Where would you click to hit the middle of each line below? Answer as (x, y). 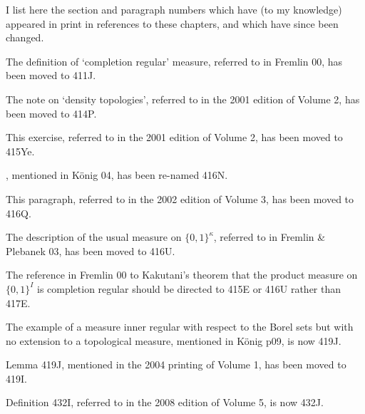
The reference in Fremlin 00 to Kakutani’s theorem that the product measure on (182, 275)
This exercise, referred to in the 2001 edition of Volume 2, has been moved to (174, 137)
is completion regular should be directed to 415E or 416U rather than (189, 288)
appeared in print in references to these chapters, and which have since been (172, 23)
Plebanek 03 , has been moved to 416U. (91, 250)
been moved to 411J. (51, 75)
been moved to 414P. (51, 113)
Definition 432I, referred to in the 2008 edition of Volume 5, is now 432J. (165, 402)
